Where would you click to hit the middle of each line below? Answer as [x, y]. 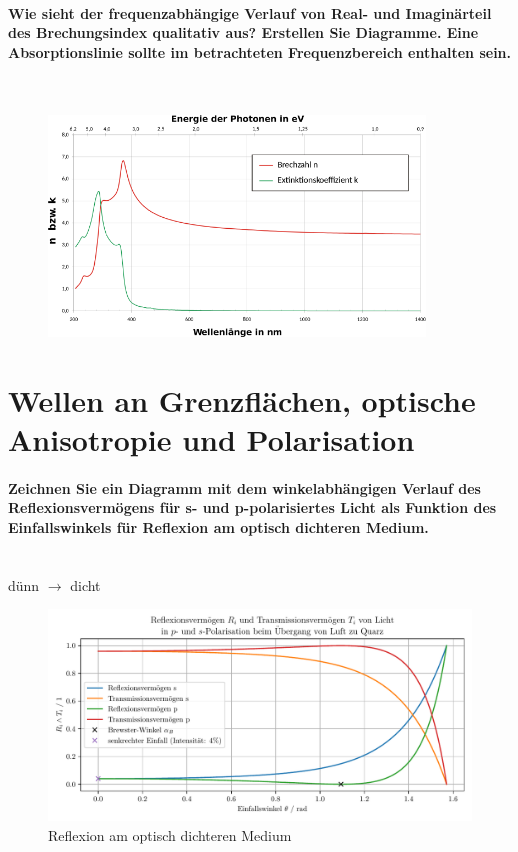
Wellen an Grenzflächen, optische [242, 399]
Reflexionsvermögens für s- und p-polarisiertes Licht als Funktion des [252, 507]
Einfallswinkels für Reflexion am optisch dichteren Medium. [218, 526]
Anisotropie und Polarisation [211, 438]
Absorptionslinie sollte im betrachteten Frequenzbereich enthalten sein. [260, 51]
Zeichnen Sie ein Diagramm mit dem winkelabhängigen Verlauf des [244, 487]
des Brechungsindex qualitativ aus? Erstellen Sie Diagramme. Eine [243, 32]
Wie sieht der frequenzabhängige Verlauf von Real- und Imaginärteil [250, 12]
